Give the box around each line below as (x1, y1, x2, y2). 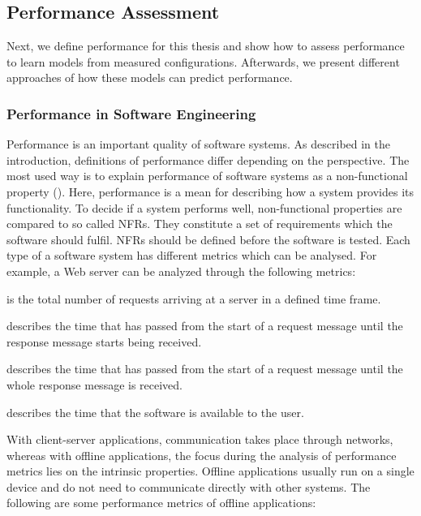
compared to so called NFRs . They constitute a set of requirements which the (6, 215, 393, 232)
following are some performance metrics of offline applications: (6, 494, 316, 511)
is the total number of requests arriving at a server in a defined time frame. (6, 290, 381, 307)
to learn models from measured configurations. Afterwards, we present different (6, 53, 400, 70)
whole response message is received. (6, 376, 183, 393)
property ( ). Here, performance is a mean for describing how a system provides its (6, 183, 415, 200)
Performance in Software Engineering (6, 103, 256, 123)
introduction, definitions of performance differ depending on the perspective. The (6, 151, 410, 168)
